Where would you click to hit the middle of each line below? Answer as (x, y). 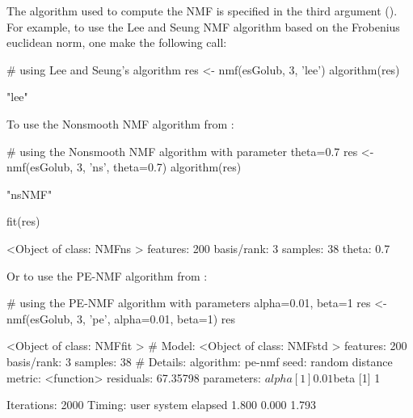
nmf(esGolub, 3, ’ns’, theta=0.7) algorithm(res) (124, 167)
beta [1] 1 (357, 377)
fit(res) (23, 221)
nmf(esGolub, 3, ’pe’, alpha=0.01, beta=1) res (121, 318)
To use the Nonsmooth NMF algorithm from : (120, 123)
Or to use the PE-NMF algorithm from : (107, 275)
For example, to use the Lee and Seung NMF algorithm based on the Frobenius (203, 26)
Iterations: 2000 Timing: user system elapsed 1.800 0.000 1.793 (162, 405)
